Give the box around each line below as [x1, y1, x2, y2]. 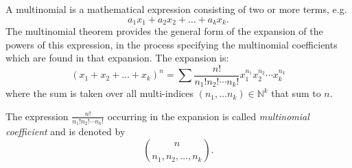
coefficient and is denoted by [5, 124, 126, 139]
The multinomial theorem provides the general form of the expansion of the [5, 24, 323, 38]
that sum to [271, 86, 321, 100]
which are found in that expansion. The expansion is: [5, 51, 229, 65]
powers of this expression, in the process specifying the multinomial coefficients [5, 37, 338, 51]
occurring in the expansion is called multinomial [107, 109, 309, 123]
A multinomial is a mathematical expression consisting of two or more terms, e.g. [5, 2, 347, 16]
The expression [5, 109, 69, 123]
